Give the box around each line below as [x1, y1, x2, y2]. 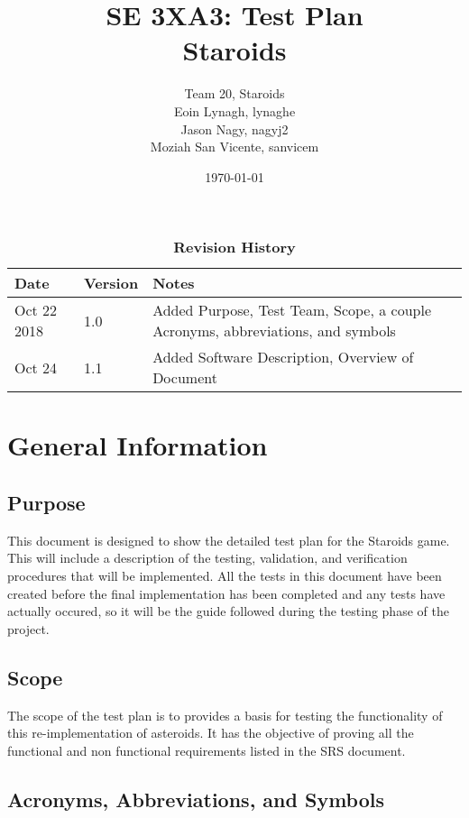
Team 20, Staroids [184, 84, 285, 103]
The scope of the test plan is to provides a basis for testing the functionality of [7, 705, 443, 724]
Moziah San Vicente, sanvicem [150, 137, 319, 156]
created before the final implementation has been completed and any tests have [7, 584, 446, 602]
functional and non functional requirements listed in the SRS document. [7, 740, 406, 759]
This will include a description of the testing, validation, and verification [7, 548, 408, 567]
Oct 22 [14, 299, 58, 321]
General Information [7, 427, 268, 464]
